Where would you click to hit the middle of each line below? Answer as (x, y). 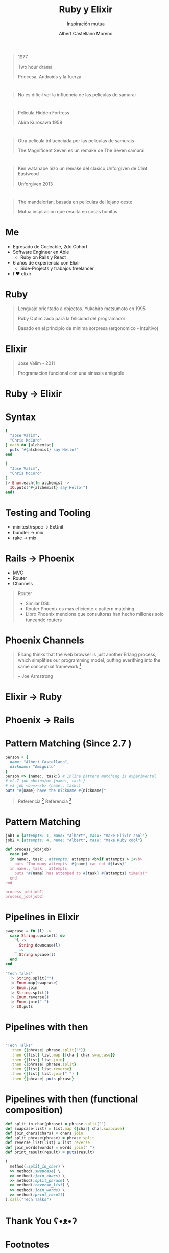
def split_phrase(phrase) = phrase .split (50, 1138)
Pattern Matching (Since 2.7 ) (68, 744)
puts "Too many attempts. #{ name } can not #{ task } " (70, 864)
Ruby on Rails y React (43, 257)
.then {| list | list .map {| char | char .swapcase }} (63, 1055)
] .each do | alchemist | (29, 445)
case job (19, 854)
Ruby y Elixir (86, 9)
